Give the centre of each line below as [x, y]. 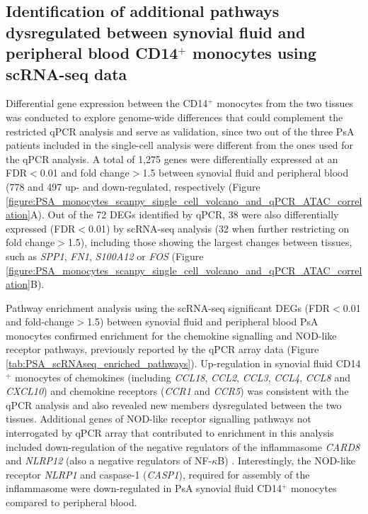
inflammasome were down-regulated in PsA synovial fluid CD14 [144, 488]
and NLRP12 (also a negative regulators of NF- [109, 460]
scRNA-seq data [67, 73]
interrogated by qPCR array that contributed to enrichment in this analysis [170, 433]
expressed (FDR [41, 228]
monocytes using [255, 53]
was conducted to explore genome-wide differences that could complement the [174, 117]
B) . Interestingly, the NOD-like [286, 460]
